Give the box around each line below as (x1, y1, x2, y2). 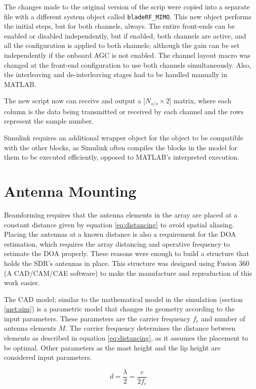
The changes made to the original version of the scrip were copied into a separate (4, 1, 250, 11)
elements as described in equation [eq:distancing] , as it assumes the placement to (4, 333, 249, 343)
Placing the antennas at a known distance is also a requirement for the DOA (4, 229, 236, 239)
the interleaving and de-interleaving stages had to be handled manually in (4, 69, 227, 80)
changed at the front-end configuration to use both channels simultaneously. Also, (4, 59, 252, 70)
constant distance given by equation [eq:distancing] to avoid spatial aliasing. (4, 219, 234, 229)
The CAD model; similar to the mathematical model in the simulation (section (4, 294, 243, 304)
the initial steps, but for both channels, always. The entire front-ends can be (4, 21, 235, 31)
